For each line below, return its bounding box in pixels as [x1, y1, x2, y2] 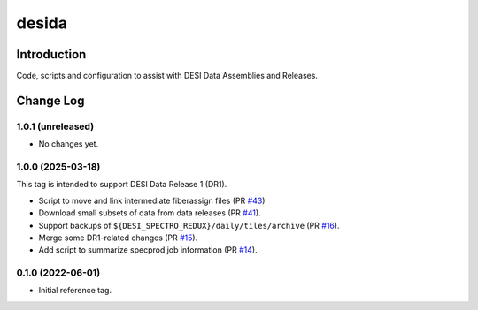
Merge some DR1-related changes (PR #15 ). [38, 232, 198, 243]
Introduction [16, 47, 87, 62]
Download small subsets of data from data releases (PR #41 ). [38, 208, 261, 218]
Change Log [16, 93, 85, 108]
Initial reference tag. [38, 285, 112, 296]
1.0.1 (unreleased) [16, 120, 95, 132]
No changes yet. [38, 139, 99, 149]
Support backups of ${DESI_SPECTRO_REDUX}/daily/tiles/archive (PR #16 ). [38, 220, 340, 231]
